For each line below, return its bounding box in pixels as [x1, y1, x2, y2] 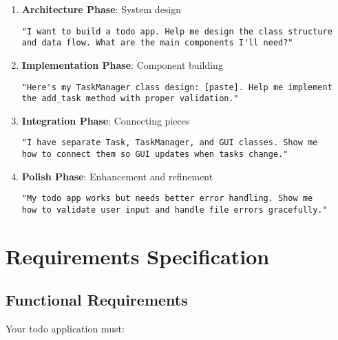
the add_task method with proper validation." [21, 94, 239, 104]
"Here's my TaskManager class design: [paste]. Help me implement [21, 82, 332, 92]
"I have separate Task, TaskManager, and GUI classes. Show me [21, 138, 318, 148]
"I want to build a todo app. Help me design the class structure [21, 26, 332, 36]
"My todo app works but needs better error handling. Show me [21, 193, 313, 204]
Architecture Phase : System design [21, 2, 182, 16]
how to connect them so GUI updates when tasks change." [21, 149, 288, 160]
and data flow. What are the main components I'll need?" [21, 38, 293, 48]
